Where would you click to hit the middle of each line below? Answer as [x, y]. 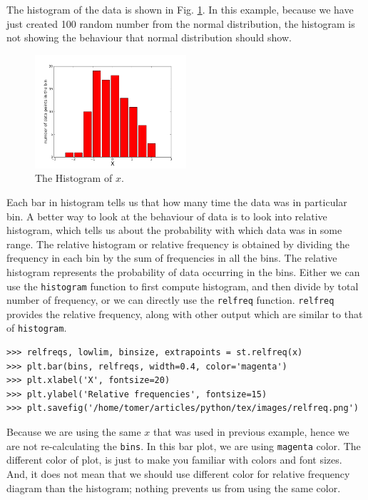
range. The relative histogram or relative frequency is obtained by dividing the [178, 244]
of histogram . [37, 328]
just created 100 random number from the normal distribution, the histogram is [181, 23]
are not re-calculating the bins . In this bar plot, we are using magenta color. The [184, 445]
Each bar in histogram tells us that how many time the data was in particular [177, 201]
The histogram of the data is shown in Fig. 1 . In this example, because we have [180, 9]
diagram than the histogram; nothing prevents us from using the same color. [174, 488]
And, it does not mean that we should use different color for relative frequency [178, 473]
